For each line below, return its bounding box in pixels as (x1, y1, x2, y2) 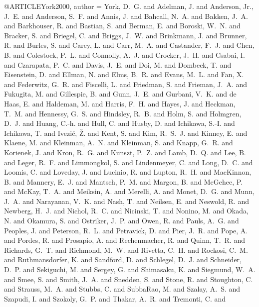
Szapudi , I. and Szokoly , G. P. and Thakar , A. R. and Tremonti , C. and (4, 293, 226, 304)
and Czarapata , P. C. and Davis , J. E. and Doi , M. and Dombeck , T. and (4, 59, 232, 70)
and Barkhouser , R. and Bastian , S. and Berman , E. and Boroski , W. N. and (4, 20, 241, 31)
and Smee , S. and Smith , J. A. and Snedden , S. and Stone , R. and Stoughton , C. (4, 274, 253, 284)
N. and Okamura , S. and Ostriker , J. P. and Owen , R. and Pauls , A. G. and (4, 215, 239, 226)
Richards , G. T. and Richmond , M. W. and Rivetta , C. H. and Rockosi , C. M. (4, 244, 248, 255)
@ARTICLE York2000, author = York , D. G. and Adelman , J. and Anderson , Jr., (4, 1, 254, 11)
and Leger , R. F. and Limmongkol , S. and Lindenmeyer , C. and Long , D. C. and (4, 157, 253, 167)
